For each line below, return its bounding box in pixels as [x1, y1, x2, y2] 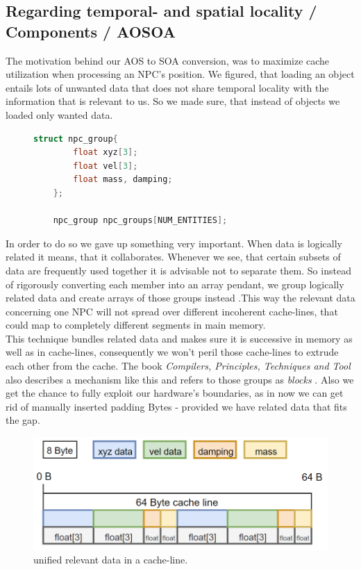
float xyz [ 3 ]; [73, 147, 138, 158]
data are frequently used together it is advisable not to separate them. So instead [6, 263, 351, 277]
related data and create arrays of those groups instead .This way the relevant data [6, 290, 355, 305]
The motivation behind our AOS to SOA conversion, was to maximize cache [6, 53, 330, 67]
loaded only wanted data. [6, 107, 113, 122]
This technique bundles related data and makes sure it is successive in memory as [6, 331, 353, 345]
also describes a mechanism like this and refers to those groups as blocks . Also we [6, 372, 354, 386]
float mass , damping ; [73, 174, 173, 185]
